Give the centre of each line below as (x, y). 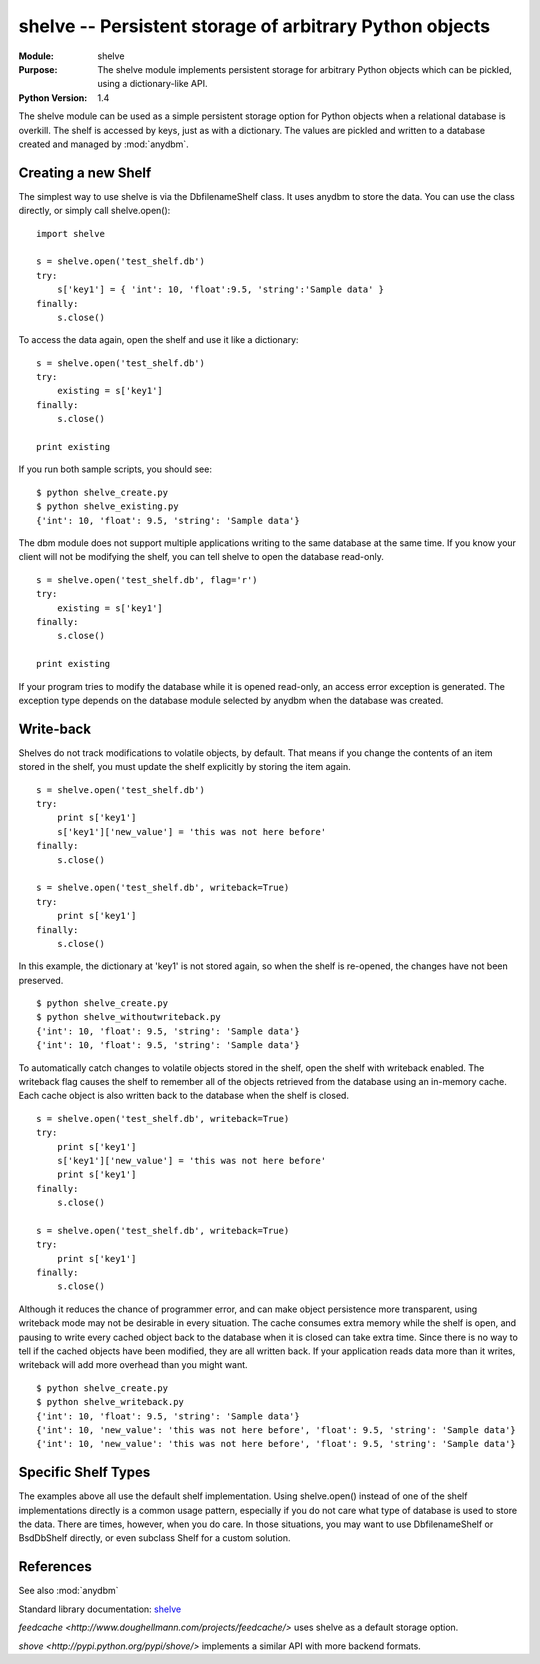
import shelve (70, 233)
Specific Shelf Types (84, 1472)
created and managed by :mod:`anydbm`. (103, 144)
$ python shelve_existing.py (107, 506)
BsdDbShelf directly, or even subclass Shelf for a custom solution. (154, 1538)
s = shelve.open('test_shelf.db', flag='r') (147, 579)
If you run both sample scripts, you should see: (115, 469)
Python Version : (53, 97)
